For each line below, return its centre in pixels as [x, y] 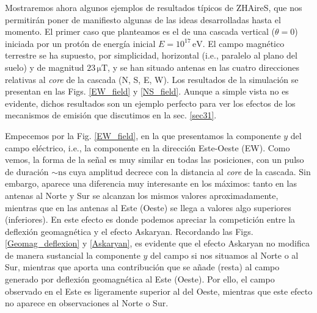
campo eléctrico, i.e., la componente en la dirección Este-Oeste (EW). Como [148, 147]
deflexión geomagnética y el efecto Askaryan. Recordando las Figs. [129, 231]
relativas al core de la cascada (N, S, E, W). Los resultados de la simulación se [152, 79]
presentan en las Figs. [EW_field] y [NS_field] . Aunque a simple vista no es [147, 91]
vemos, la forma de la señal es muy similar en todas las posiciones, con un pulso [155, 160]
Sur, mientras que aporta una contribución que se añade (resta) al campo [142, 267]
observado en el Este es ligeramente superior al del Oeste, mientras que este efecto [159, 291]
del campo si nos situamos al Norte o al [224, 255]
